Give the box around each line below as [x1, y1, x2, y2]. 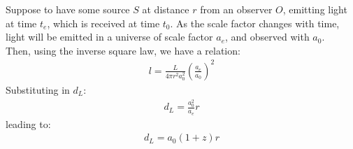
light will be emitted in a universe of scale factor [6, 29, 213, 44]
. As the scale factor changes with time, [170, 15, 340, 30]
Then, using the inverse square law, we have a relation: [6, 43, 240, 57]
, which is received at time [47, 15, 160, 30]
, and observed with [224, 29, 310, 44]
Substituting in [6, 82, 70, 97]
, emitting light [282, 2, 347, 16]
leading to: [6, 116, 51, 131]
